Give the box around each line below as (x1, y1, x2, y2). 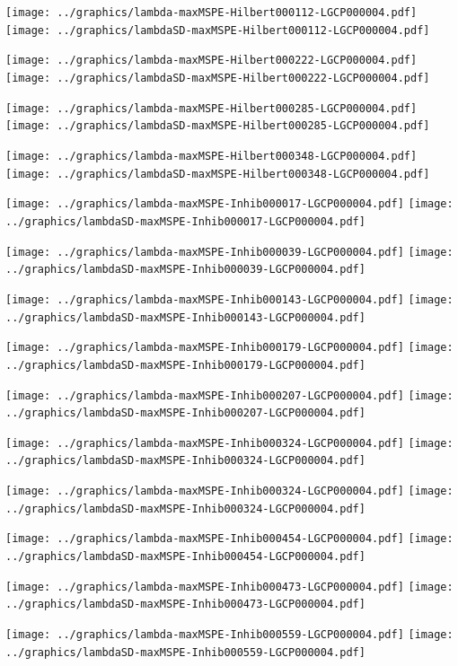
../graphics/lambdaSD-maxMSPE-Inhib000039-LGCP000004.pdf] (5, 263, 366, 276)
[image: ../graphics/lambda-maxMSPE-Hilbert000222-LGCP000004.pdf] (5, 54, 418, 67)
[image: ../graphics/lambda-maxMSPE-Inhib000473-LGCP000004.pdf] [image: (5, 580, 454, 593)
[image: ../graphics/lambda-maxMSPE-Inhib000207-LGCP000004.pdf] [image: (5, 389, 454, 402)
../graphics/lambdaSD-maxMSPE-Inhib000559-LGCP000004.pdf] (5, 645, 366, 659)
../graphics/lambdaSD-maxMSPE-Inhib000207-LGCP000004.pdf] (5, 407, 366, 420)
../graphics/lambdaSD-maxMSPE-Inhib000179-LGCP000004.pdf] (5, 358, 366, 372)
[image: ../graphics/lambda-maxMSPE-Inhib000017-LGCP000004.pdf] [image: (5, 197, 454, 211)
